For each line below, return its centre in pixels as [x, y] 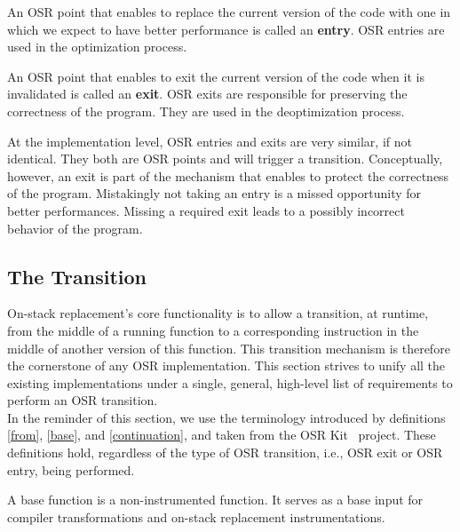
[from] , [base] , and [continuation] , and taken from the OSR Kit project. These [222, 435]
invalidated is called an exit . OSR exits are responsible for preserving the [207, 94]
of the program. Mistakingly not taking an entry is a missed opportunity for [214, 193]
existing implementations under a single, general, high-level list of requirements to [230, 382]
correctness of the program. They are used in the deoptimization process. [206, 111]
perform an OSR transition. [83, 400]
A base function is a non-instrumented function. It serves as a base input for [215, 500]
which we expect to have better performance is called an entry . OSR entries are [226, 29]
